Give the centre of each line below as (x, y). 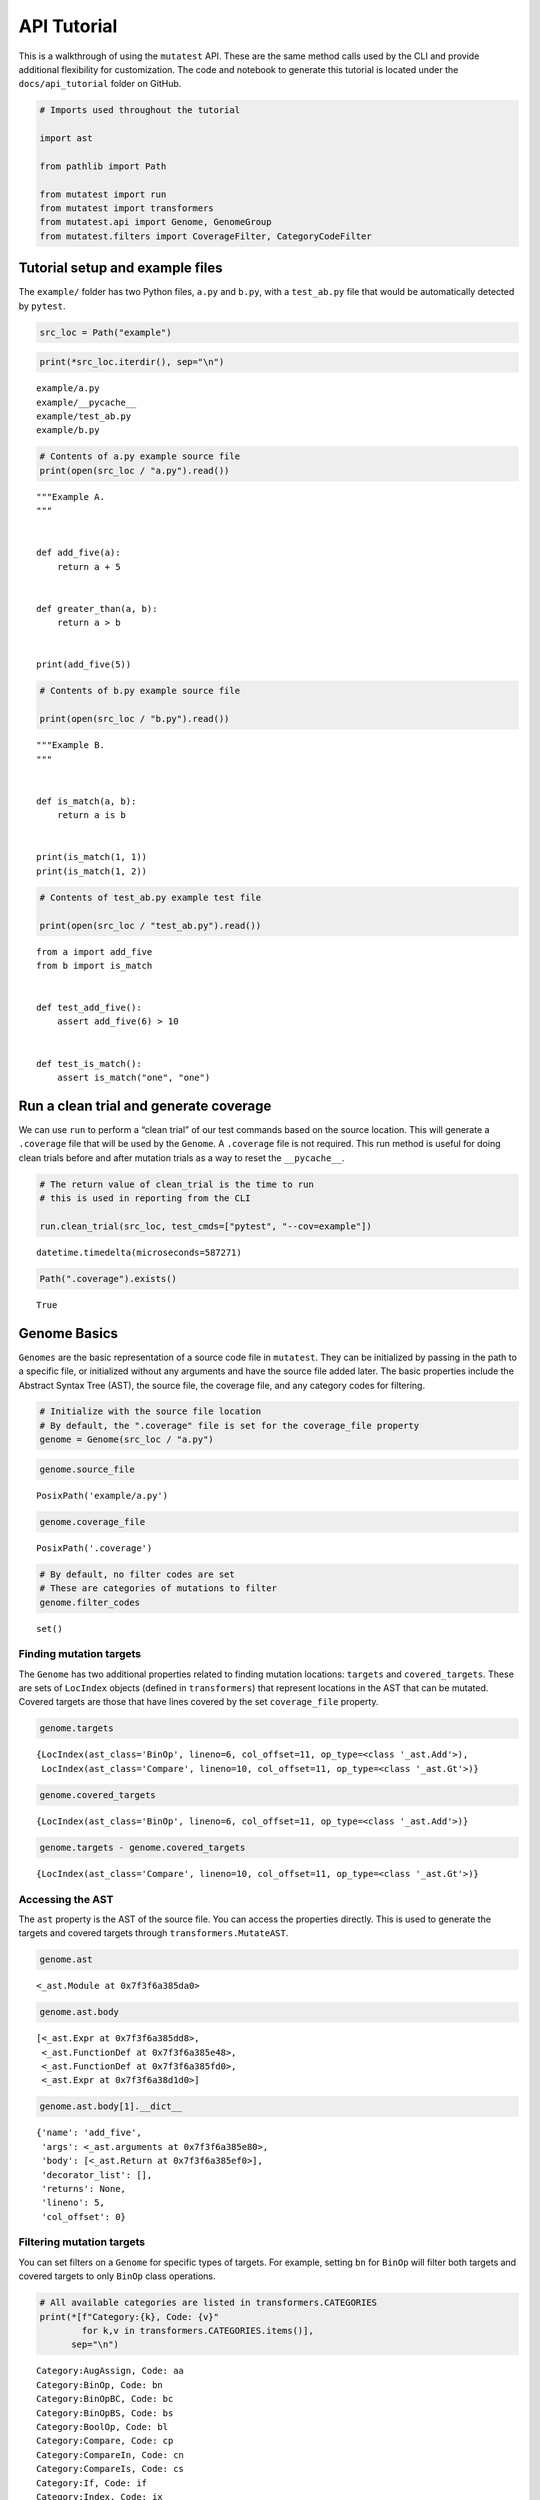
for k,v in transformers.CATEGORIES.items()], (197, 2331)
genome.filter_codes (89, 1602)
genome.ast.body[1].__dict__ (111, 2106)
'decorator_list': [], (97, 2174)
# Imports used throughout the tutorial (139, 110)
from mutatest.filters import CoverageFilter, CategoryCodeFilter (205, 236)
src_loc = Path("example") (105, 332)
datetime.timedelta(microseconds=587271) (139, 1252)
